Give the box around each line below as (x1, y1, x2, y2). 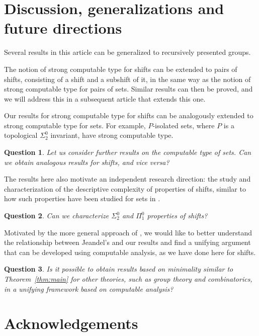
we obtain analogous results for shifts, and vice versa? (4, 156, 169, 167)
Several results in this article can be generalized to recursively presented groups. (4, 47, 251, 57)
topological (4, 130, 38, 140)
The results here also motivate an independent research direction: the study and (4, 174, 251, 184)
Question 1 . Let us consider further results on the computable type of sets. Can (4, 147, 251, 157)
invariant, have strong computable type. (50, 130, 174, 140)
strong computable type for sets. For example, (4, 120, 146, 130)
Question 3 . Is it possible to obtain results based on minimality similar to (4, 264, 233, 274)
